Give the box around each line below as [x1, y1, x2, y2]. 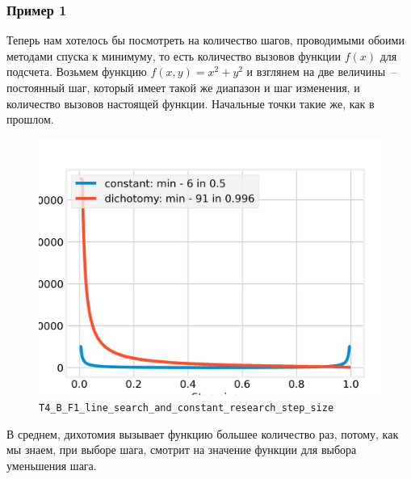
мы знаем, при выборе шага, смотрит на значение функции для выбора [6, 441, 357, 458]
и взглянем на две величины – [246, 63, 397, 80]
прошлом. [6, 111, 54, 128]
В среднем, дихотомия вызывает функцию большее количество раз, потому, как [6, 425, 399, 442]
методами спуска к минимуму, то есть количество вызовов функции [6, 47, 342, 64]
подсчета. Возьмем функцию [6, 63, 147, 80]
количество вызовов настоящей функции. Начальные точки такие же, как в [6, 95, 375, 111]
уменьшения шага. [6, 456, 97, 473]
